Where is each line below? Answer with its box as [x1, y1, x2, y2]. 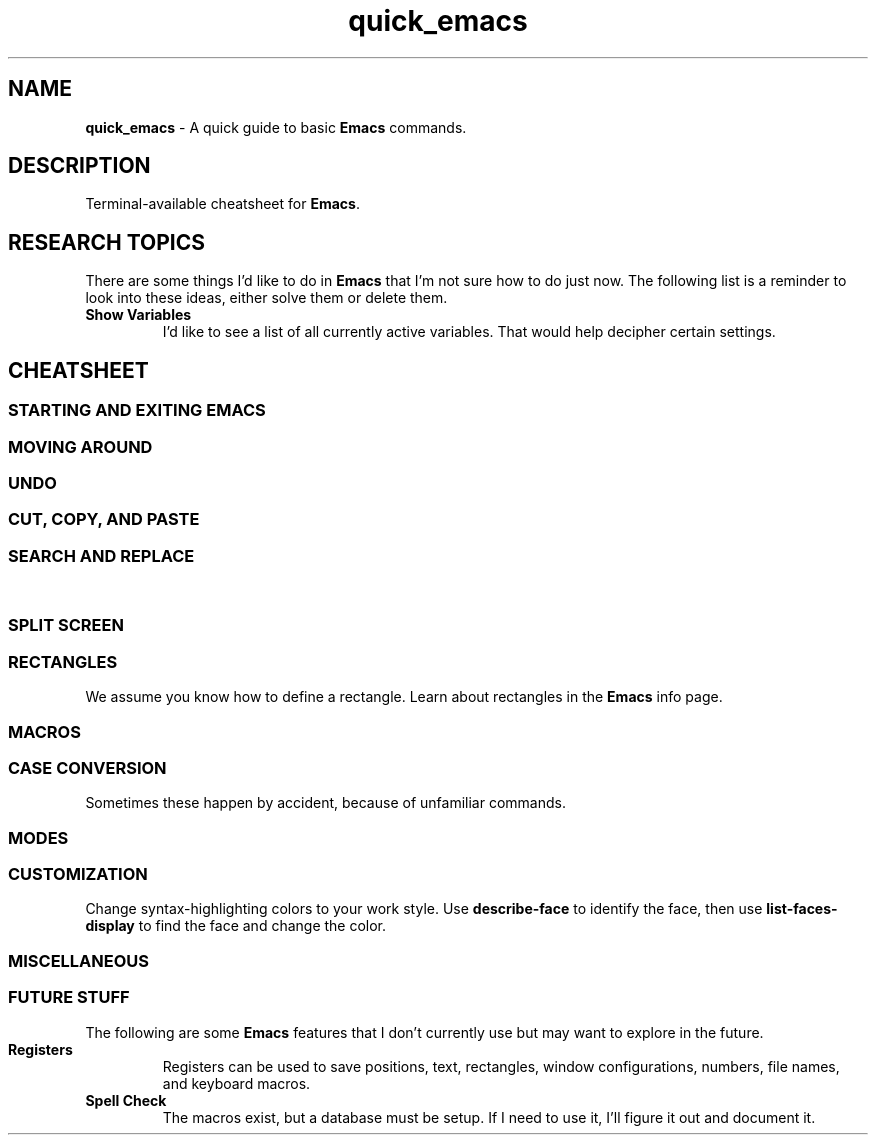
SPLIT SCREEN [8, 615, 124, 636]
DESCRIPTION [8, 153, 151, 179]
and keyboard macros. [162, 1074, 311, 1092]
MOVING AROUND [8, 436, 153, 457]
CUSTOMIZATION [8, 864, 148, 884]
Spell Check [85, 1091, 167, 1109]
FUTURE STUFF [8, 987, 130, 1008]
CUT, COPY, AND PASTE [8, 509, 200, 530]
